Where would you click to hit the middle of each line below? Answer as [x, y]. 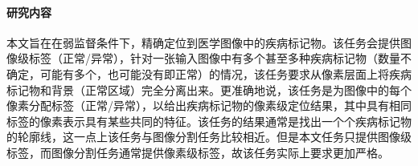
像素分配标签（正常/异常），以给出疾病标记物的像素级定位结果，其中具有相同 [209, 105]
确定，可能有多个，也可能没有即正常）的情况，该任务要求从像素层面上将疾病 [209, 73]
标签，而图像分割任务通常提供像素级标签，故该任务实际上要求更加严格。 [198, 152]
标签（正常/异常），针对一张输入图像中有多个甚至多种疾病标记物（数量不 [220, 58]
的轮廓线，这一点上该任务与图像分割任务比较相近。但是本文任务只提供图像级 [209, 137]
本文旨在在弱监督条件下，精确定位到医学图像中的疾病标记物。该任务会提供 [203, 42]
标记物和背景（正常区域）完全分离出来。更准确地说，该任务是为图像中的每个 [209, 89]
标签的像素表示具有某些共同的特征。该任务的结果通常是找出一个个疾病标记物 [209, 121]
